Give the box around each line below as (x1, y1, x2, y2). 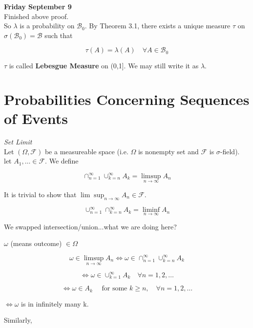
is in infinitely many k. (21, 298, 89, 308)
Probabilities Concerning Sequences (4, 89, 250, 109)
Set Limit (4, 137, 32, 147)
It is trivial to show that (4, 189, 77, 199)
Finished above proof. (4, 11, 69, 21)
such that (44, 30, 73, 40)
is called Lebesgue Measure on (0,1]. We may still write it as (9, 61, 199, 71)
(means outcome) (10, 238, 62, 248)
